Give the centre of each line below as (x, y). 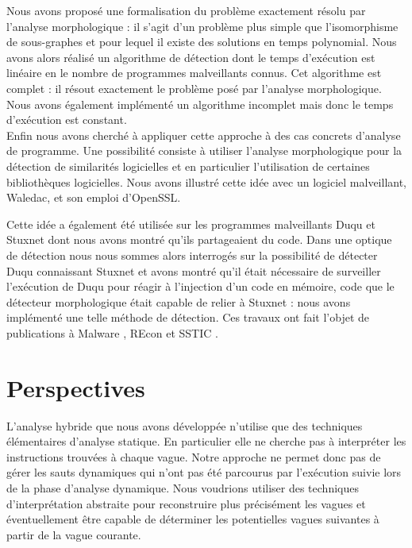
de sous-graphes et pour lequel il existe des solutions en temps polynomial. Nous (202, 42)
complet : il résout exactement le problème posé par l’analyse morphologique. (194, 88)
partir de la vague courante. (74, 534)
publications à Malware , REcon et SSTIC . (112, 332)
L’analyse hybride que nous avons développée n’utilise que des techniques (185, 425)
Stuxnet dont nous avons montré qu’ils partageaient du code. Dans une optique (199, 239)
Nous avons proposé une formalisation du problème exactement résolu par (186, 10)
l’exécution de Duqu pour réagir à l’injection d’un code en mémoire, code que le (200, 286)
